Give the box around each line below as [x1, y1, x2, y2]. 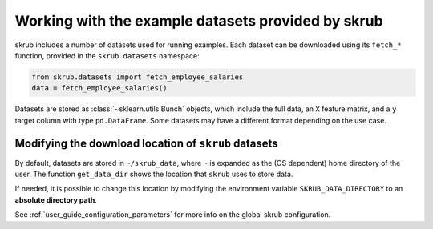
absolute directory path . [14, 195, 98, 204]
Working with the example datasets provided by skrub [14, 12, 384, 30]
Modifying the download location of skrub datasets [14, 136, 278, 150]
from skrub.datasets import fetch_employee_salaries [31, 72, 244, 82]
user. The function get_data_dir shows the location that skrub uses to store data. [14, 169, 293, 179]
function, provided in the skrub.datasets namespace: [14, 50, 200, 60]
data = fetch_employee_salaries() [31, 84, 168, 93]
